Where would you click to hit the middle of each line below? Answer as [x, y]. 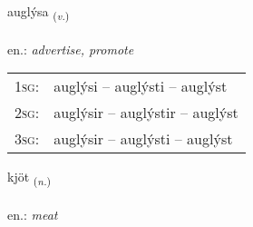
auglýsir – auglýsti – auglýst [143, 139]
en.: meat [33, 215]
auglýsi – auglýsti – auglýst [141, 86]
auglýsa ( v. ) [39, 12]
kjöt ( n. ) [29, 178]
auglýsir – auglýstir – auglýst [146, 113]
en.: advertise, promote [71, 49]
